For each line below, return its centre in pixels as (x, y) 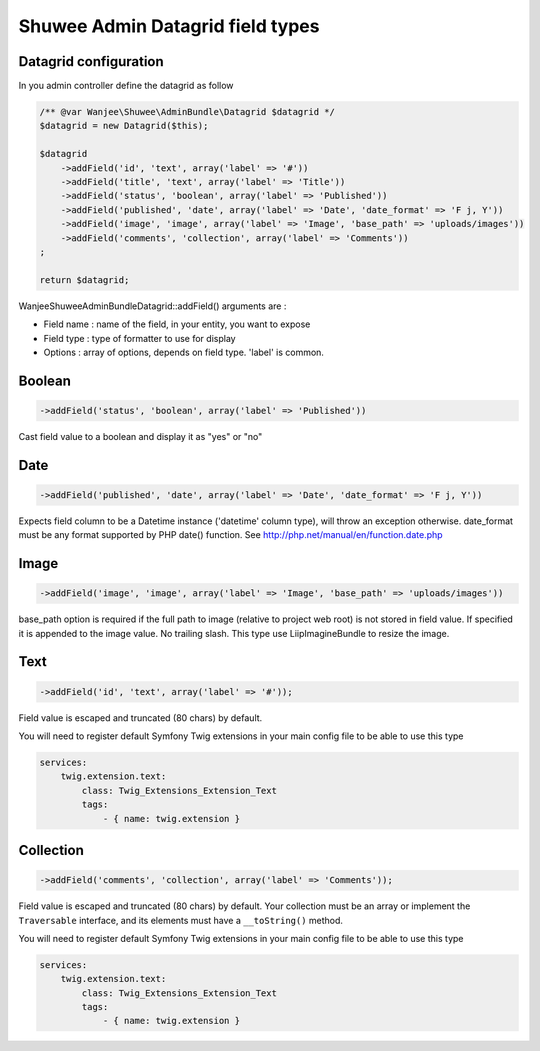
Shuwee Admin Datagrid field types (169, 26)
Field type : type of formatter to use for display (139, 338)
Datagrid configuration (91, 61)
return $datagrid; (84, 279)
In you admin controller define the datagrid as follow (126, 86)
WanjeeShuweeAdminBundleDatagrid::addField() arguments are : (152, 306)
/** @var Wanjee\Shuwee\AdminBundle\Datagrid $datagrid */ (187, 112)
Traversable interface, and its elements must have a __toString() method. (181, 920)
